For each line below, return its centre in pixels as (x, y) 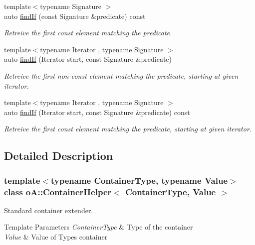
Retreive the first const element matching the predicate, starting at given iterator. (128, 129)
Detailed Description (59, 156)
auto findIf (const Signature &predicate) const (75, 16)
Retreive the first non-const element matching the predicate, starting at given (121, 75)
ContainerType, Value (171, 191)
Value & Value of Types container (56, 237)
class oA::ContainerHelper (58, 191)
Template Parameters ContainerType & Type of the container (99, 227)
